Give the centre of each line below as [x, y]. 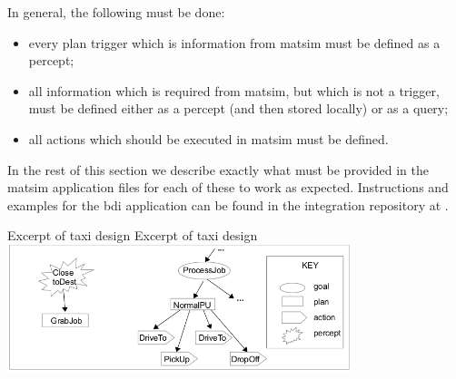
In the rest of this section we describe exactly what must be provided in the [218, 169]
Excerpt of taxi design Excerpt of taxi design [133, 235]
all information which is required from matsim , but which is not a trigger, [234, 90]
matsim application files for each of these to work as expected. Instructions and [228, 187]
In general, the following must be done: [116, 12]
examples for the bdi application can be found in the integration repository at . [228, 204]
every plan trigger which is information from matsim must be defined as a [234, 42]
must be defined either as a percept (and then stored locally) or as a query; [238, 108]
